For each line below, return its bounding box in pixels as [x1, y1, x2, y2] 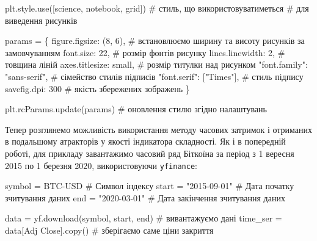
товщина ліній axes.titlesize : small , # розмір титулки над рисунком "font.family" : [5, 58, 308, 71]
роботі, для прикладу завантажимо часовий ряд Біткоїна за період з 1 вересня [5, 146, 294, 159]
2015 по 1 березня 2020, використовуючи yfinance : [5, 159, 197, 171]
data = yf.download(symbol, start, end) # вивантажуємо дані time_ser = [5, 212, 282, 225]
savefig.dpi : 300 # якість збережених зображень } [5, 82, 190, 95]
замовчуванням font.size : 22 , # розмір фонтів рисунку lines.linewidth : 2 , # [5, 46, 285, 59]
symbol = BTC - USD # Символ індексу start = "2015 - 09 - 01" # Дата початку [5, 179, 294, 192]
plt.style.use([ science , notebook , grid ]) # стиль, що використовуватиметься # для [5, 2, 309, 14]
